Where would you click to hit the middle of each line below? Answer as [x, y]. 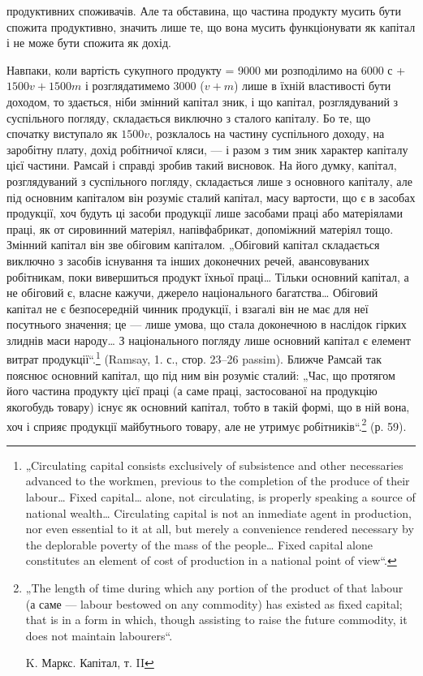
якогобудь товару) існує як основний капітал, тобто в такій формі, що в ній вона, [208, 406]
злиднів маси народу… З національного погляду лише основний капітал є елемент [209, 340]
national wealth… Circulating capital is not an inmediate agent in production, [218, 512]
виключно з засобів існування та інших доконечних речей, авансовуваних [188, 260]
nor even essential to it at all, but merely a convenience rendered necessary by [220, 529]
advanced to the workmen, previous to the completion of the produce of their [218, 481]
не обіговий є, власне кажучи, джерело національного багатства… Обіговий [192, 293]
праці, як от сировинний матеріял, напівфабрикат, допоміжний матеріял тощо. [200, 228]
